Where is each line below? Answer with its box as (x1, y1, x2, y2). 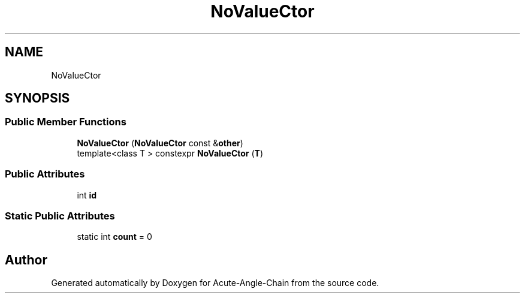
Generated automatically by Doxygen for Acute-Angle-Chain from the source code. (51, 278, 379, 288)
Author (5, 252, 47, 267)
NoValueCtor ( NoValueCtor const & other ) (77, 137, 243, 148)
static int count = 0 (77, 231, 152, 242)
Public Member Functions (5, 116, 126, 128)
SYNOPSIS (5, 91, 70, 106)
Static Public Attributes (5, 209, 115, 222)
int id (77, 189, 97, 200)
